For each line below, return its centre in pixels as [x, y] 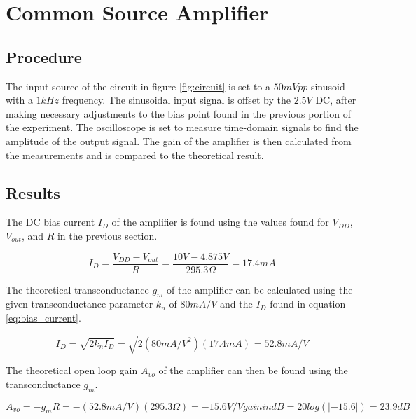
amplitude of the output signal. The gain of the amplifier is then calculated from [179, 140]
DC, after [336, 100]
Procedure [44, 56]
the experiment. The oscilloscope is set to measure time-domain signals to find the [182, 127]
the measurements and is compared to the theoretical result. [135, 154]
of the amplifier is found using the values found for [220, 222]
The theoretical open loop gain [72, 370]
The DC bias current [50, 222]
